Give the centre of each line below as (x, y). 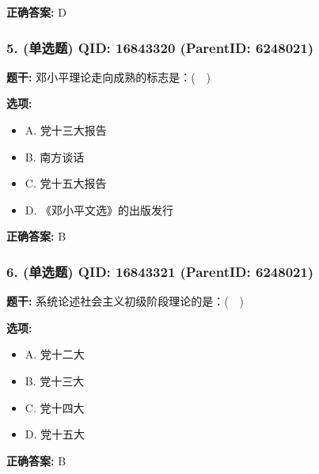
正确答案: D (36, 12)
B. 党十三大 (55, 380)
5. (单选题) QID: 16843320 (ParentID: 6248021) (160, 47)
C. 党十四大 (55, 407)
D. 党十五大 (55, 434)
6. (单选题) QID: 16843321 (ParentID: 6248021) (160, 271)
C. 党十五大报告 (66, 183)
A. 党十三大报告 (66, 130)
